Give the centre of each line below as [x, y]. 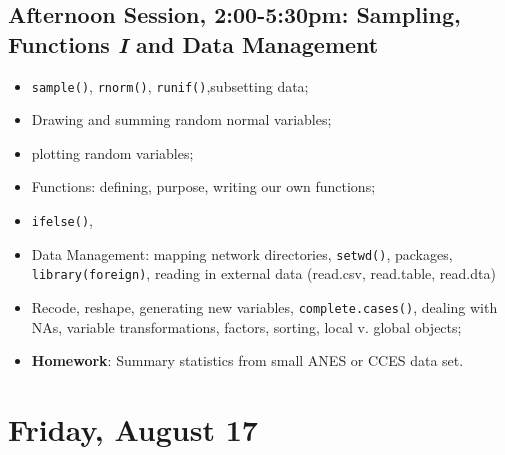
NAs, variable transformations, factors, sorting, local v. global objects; [246, 326]
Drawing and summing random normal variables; [181, 119]
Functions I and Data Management [193, 43]
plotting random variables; [112, 152]
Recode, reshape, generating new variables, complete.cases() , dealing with [264, 307]
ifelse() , [62, 220]
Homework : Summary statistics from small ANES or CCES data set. [247, 360]
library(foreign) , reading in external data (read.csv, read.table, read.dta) [263, 273]
